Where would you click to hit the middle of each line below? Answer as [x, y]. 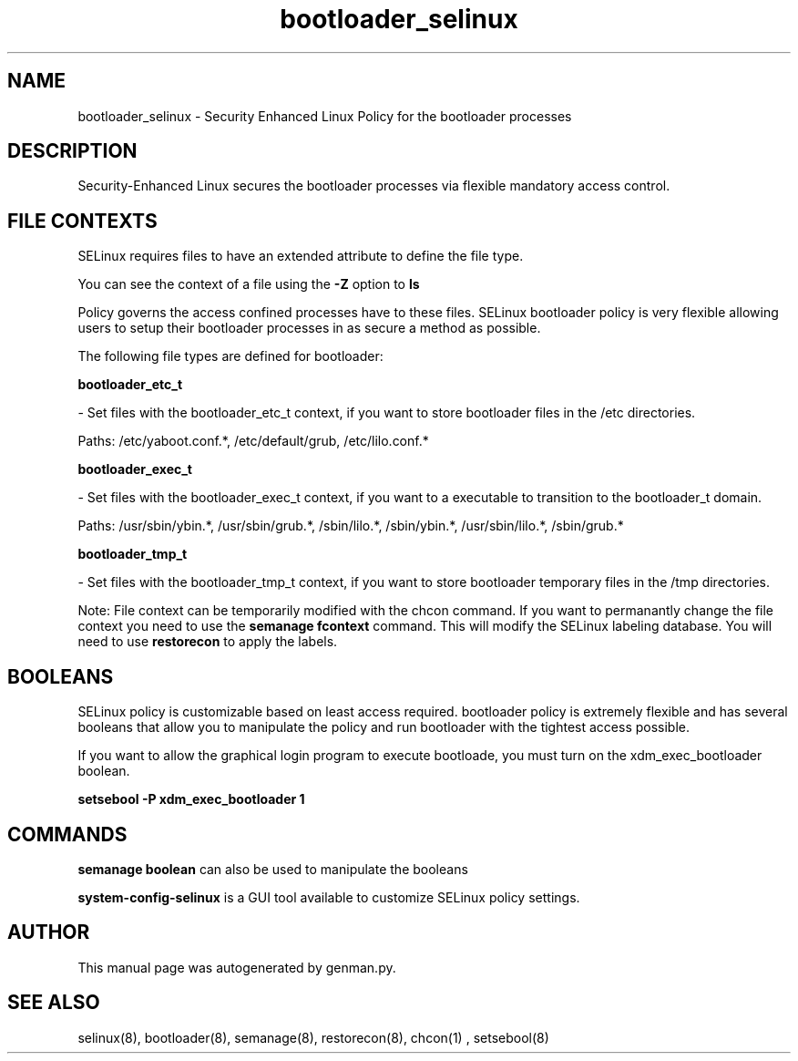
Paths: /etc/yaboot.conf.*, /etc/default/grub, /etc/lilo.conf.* [253, 441]
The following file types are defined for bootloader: [230, 356]
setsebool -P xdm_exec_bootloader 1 [191, 799]
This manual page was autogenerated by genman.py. [237, 967]
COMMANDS [67, 834]
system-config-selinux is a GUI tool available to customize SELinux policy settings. [329, 897]
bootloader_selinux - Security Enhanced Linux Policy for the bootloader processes [325, 116]
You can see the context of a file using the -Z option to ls [249, 284]
